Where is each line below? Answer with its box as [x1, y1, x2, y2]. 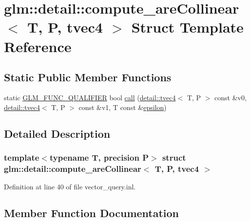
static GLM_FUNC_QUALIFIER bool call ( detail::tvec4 [4, 92, 176, 102]
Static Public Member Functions [4, 70, 172, 85]
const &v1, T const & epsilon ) [78, 102, 167, 112]
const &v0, [214, 92, 247, 102]
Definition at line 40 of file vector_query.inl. [4, 182, 136, 192]
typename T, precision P [49, 151, 149, 163]
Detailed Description [4, 126, 111, 141]
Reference [4, 36, 72, 56]
